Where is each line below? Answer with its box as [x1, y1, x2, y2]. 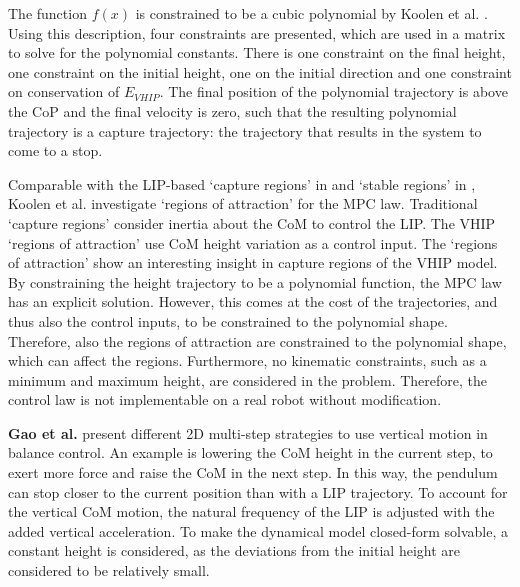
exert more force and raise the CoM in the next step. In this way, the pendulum [8, 462, 498, 483]
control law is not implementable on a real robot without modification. [8, 389, 442, 410]
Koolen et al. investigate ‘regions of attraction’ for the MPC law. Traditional [8, 193, 478, 214]
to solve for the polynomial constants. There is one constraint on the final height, [8, 42, 506, 63]
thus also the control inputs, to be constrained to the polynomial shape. [8, 310, 448, 331]
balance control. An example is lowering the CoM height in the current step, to [8, 442, 493, 463]
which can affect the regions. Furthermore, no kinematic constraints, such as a [8, 350, 487, 371]
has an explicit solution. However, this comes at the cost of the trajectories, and [8, 291, 498, 312]
